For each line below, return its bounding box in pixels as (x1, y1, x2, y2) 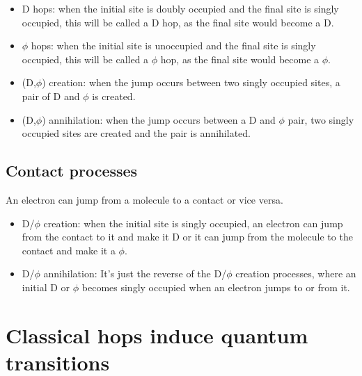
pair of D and (22, 88, 80, 103)
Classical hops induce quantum (6, 320, 308, 349)
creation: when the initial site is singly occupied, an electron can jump (43, 215, 343, 230)
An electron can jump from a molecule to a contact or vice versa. (6, 192, 283, 206)
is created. (92, 88, 136, 103)
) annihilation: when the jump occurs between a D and (42, 112, 276, 126)
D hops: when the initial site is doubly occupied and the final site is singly (22, 1, 339, 15)
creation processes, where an (235, 266, 356, 281)
